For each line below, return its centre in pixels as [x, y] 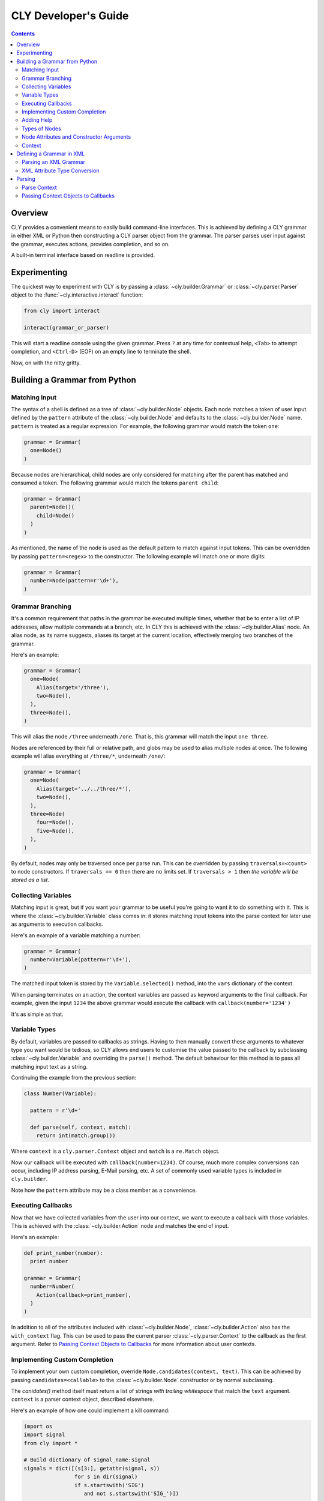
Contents [23, 34]
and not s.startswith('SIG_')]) [131, 1493]
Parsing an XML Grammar [54, 162]
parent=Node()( [52, 507]
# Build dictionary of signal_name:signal [87, 1460]
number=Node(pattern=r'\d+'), [75, 581]
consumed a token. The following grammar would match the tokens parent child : [115, 483]
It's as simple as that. [37, 1014]
